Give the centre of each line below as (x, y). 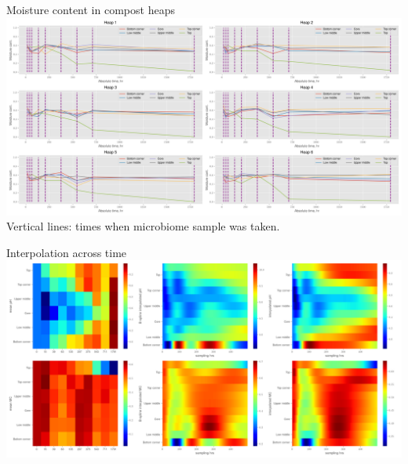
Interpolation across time (67, 252)
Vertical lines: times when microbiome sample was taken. (143, 226)
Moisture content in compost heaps (91, 9)
